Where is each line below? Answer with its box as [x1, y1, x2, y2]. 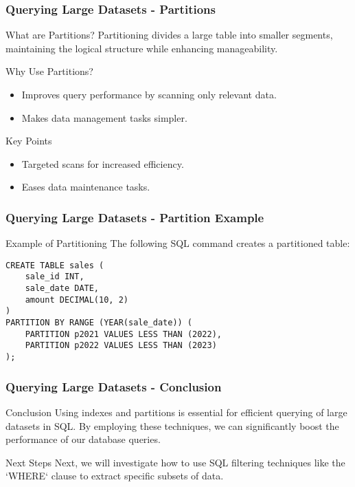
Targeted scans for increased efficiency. [21, 156, 184, 171]
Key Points [5, 133, 52, 148]
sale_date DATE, [25, 283, 100, 294]
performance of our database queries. [5, 432, 161, 446]
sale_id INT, [25, 272, 84, 282]
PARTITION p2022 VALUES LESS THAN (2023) [25, 340, 217, 351]
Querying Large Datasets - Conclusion [5, 378, 222, 395]
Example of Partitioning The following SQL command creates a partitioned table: [5, 236, 350, 250]
